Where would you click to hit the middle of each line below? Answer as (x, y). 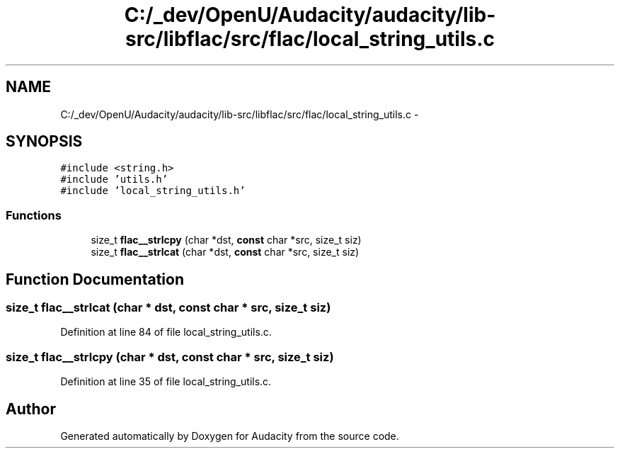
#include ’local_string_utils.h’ (153, 191)
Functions (34, 215)
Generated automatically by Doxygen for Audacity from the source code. (230, 436)
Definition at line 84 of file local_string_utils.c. (166, 332)
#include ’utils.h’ (114, 180)
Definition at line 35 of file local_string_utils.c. (166, 382)
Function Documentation (95, 279)
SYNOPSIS (44, 142)
